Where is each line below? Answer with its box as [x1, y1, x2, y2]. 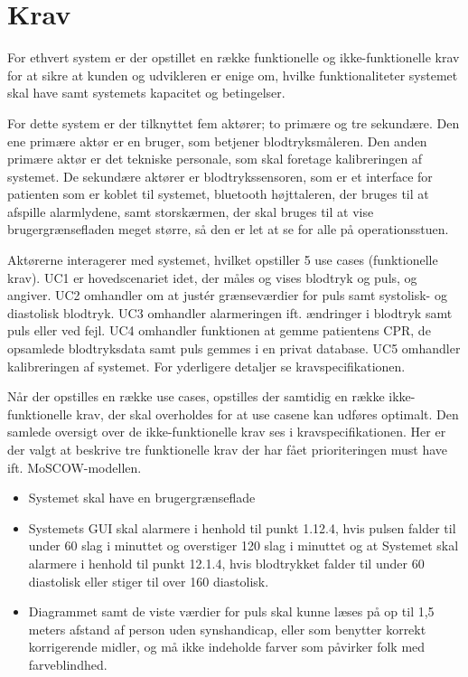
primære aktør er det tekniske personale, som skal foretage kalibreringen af [7, 149, 423, 168]
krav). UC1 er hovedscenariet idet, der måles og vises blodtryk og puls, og [7, 268, 417, 287]
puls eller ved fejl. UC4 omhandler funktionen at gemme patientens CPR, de [7, 321, 431, 340]
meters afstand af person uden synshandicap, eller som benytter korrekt [28, 619, 426, 638]
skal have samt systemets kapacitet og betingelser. [7, 83, 285, 102]
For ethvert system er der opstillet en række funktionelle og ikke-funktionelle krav [7, 48, 460, 67]
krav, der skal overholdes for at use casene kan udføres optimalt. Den [76, 404, 459, 423]
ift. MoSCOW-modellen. [7, 457, 142, 476]
